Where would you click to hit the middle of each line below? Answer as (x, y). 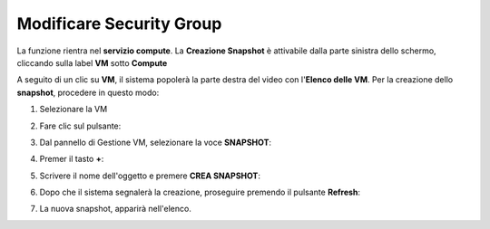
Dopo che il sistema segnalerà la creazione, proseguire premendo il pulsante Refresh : (200, 192)
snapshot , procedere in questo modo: (88, 92)
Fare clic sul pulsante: (80, 126)
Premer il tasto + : (72, 159)
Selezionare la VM (73, 110)
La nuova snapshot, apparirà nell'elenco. (116, 209)
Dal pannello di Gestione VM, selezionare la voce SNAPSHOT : (156, 142)
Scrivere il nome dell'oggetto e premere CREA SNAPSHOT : (150, 176)
